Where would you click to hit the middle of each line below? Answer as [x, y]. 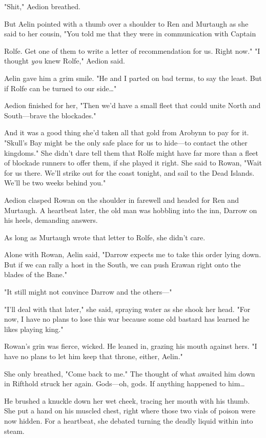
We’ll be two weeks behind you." [55, 183]
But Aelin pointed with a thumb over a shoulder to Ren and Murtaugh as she [126, 23]
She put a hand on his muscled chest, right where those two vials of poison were [130, 411]
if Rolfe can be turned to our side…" [60, 88]
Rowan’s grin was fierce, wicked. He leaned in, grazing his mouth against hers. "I [131, 346]
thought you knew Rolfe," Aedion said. [65, 61]
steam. [14, 431]
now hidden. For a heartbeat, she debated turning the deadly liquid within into [129, 421]
